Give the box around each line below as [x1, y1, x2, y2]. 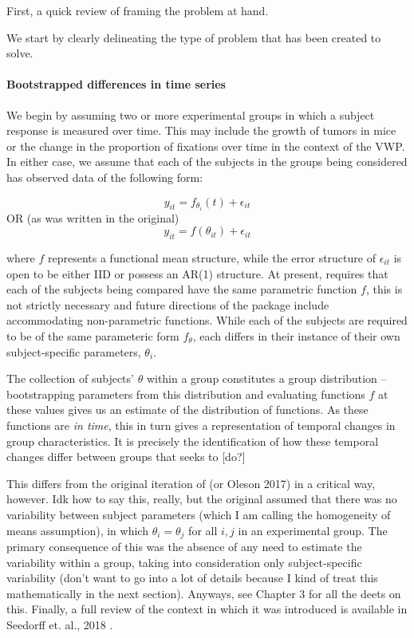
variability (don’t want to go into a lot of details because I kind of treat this [6, 569, 378, 586]
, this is [365, 281, 403, 297]
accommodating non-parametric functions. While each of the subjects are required [6, 312, 408, 329]
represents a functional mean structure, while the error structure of [48, 250, 376, 266]
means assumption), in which [6, 522, 148, 538]
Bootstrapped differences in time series [6, 76, 226, 93]
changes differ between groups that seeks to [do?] [6, 448, 246, 465]
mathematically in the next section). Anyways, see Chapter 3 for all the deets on [6, 585, 401, 601]
